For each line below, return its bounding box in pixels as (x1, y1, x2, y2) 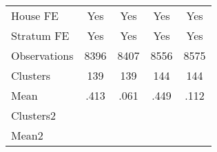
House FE (11, 8, 59, 23)
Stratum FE (11, 28, 70, 43)
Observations (11, 47, 74, 63)
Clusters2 (11, 107, 56, 123)
